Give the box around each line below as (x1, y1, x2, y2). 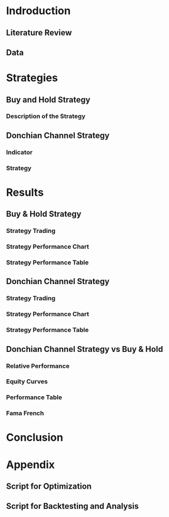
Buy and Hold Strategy (6, 94, 91, 104)
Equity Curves (6, 377, 48, 386)
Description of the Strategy (6, 112, 85, 120)
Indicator (6, 148, 33, 156)
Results (6, 186, 44, 199)
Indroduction (6, 4, 71, 18)
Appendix (6, 458, 55, 471)
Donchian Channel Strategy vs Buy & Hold (6, 344, 163, 354)
